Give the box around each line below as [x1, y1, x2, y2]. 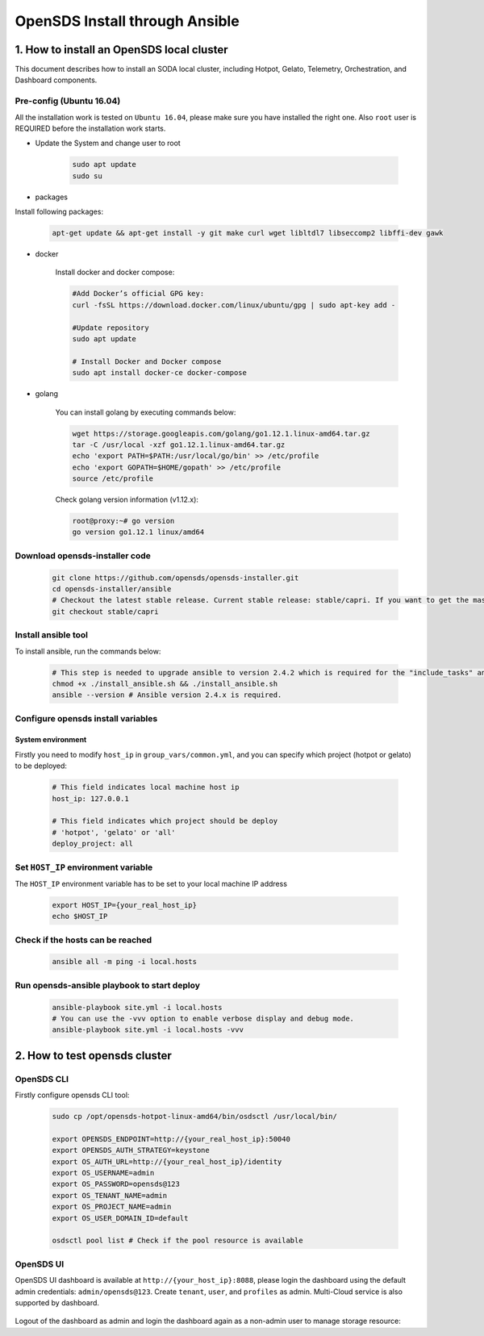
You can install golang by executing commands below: [55, 407, 236, 417]
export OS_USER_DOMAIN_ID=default [52, 1213, 189, 1222]
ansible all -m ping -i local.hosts [52, 957, 198, 967]
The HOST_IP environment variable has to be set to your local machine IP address [15, 879, 288, 888]
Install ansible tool [15, 629, 89, 641]
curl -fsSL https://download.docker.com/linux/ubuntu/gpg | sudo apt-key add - [72, 300, 396, 310]
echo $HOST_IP [52, 912, 108, 921]
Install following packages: [15, 207, 104, 217]
